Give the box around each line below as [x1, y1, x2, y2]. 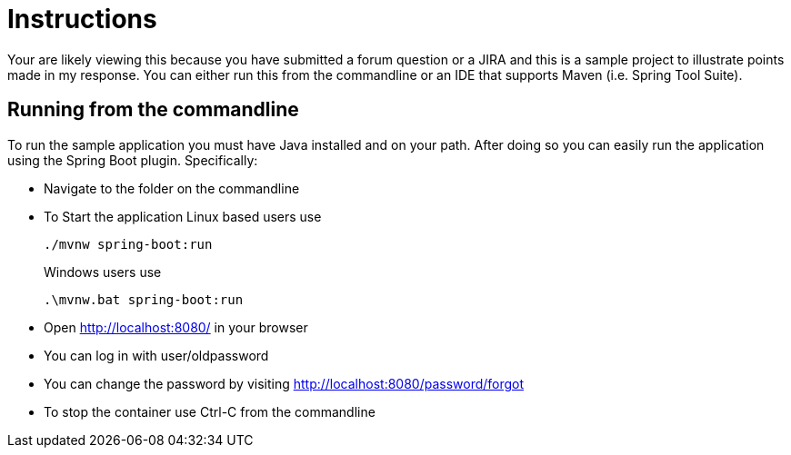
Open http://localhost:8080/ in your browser [44, 319, 308, 335]
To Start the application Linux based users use [44, 208, 322, 224]
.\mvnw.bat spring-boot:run [44, 292, 244, 307]
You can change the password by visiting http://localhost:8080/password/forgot [44, 375, 525, 391]
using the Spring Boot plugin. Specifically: [7, 152, 258, 168]
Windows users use [44, 263, 162, 280]
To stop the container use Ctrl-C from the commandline [44, 403, 375, 420]
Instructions [7, 4, 157, 35]
